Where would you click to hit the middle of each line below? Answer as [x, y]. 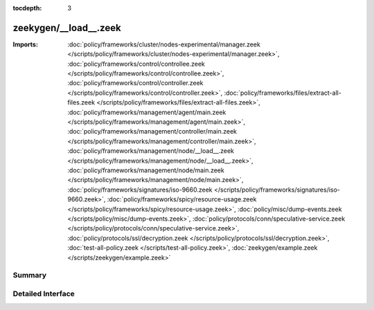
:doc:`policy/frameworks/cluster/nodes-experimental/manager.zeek [164, 44]
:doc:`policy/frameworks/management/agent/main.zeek [147, 112]
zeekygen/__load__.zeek [67, 28]
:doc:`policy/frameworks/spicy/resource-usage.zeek [182, 199]
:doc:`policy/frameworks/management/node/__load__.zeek [151, 151]
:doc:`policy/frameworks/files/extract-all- [283, 93]
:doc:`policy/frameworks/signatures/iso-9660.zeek [140, 190]
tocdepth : [27, 8]
